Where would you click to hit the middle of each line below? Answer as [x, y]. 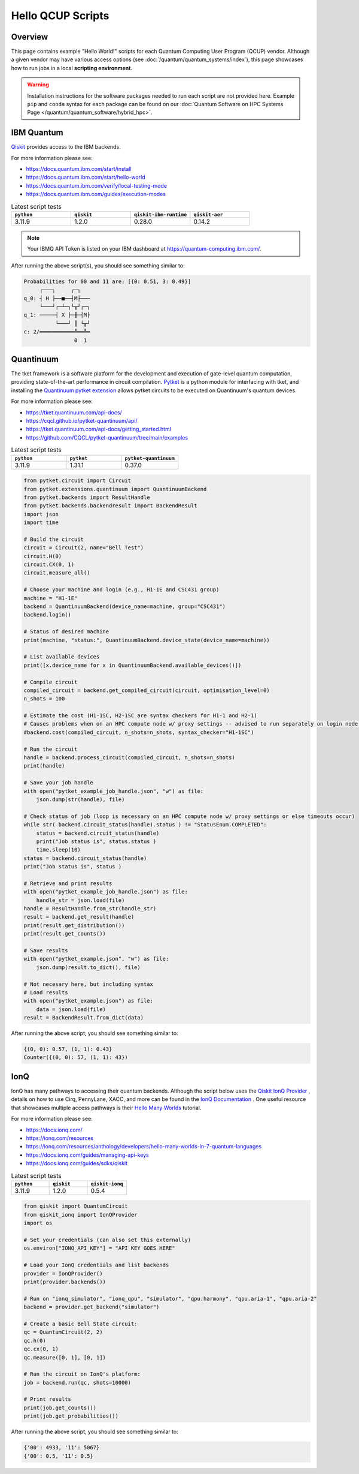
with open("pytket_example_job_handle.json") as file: [106, 892]
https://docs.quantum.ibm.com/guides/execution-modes [96, 194]
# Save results [46, 950]
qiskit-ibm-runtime [160, 215]
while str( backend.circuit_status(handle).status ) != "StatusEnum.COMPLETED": [145, 825]
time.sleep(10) [58, 850]
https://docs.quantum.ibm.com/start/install [79, 169]
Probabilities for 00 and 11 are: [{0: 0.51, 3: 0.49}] [107, 281]
